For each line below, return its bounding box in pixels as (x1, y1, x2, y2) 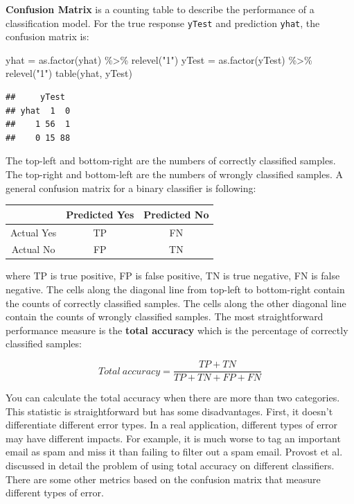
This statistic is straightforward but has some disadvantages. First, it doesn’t (6, 403, 333, 418)
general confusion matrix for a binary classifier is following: (6, 180, 256, 195)
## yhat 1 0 (6, 105, 71, 116)
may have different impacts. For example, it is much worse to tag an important (6, 431, 341, 445)
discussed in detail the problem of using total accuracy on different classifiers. (6, 458, 335, 473)
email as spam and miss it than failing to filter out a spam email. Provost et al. (6, 444, 343, 459)
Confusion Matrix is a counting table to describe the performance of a (6, 2, 315, 16)
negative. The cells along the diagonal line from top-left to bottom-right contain (6, 282, 345, 297)
